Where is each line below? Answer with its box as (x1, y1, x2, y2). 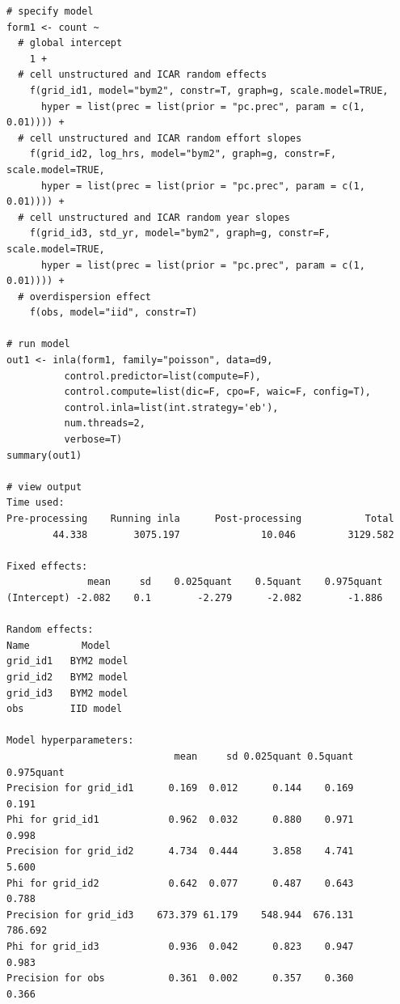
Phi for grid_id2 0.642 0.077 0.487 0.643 (6, 877, 354, 889)
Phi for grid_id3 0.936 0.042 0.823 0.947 (6, 941, 354, 953)
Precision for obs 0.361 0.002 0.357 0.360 (6, 972, 354, 985)
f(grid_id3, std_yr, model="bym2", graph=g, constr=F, (29, 227, 331, 239)
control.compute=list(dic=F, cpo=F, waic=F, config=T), (64, 386, 372, 398)
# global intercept (18, 37, 123, 49)
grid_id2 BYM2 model (6, 671, 128, 683)
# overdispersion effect (18, 290, 151, 303)
